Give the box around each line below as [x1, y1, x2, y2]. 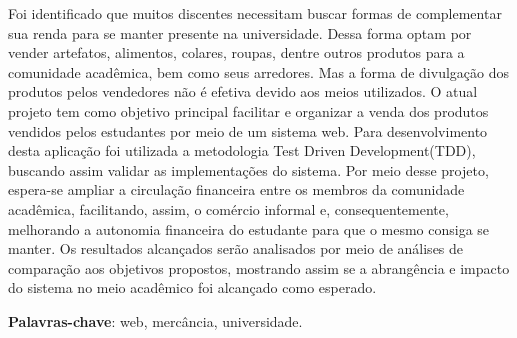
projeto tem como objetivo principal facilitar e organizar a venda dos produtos [8, 100, 489, 121]
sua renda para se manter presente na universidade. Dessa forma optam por [8, 22, 472, 43]
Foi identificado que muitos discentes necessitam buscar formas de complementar [8, 3, 502, 23]
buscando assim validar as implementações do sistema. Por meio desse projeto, [8, 159, 489, 180]
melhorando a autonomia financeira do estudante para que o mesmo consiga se [8, 218, 490, 239]
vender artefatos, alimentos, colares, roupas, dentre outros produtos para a [8, 42, 465, 63]
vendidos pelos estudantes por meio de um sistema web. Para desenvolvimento [8, 120, 488, 141]
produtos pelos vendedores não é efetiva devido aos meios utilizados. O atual [8, 81, 478, 102]
